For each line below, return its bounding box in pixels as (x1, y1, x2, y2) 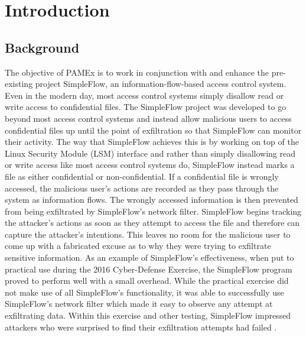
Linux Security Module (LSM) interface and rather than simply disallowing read (5, 147, 295, 159)
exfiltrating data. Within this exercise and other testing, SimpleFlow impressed (5, 309, 291, 322)
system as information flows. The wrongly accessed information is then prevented (5, 193, 298, 206)
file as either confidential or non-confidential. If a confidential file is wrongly (5, 170, 279, 182)
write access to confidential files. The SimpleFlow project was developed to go (5, 101, 287, 113)
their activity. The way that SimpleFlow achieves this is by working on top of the (5, 135, 299, 148)
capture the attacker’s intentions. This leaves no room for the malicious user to (5, 228, 291, 240)
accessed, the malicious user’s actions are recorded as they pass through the (5, 182, 279, 194)
